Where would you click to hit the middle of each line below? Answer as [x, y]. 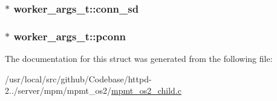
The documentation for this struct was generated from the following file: [139, 59]
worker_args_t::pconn [70, 36]
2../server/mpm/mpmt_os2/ [58, 90]
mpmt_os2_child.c [146, 90]
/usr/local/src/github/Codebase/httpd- [78, 78]
